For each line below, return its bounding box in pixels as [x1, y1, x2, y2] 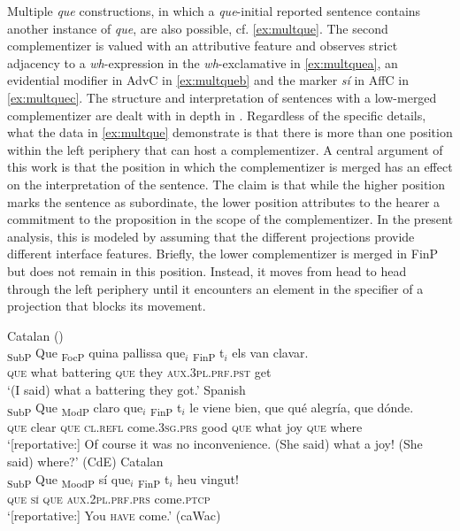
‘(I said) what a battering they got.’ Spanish [7, 381, 246, 398]
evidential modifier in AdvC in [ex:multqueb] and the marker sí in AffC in [7, 71, 409, 89]
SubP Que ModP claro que [7, 397, 143, 419]
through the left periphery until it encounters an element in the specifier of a [7, 279, 424, 297]
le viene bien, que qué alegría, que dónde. [189, 397, 414, 416]
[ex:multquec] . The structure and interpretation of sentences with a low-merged [7, 88, 437, 106]
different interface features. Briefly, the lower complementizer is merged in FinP [7, 244, 439, 263]
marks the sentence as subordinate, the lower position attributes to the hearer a [7, 192, 441, 211]
